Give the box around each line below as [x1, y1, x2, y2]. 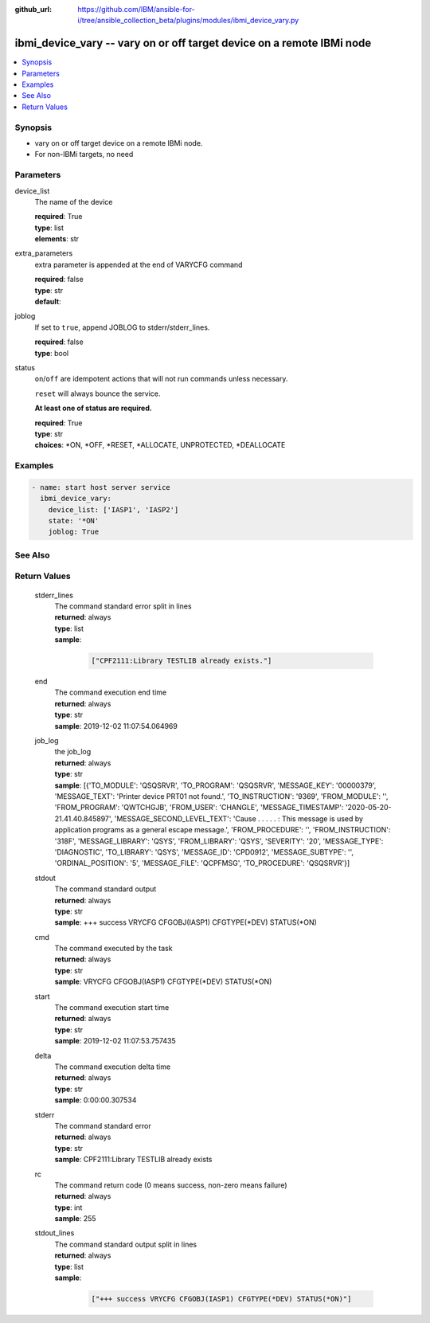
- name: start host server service [31, 483, 170, 491]
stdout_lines [34, 1228, 75, 1238]
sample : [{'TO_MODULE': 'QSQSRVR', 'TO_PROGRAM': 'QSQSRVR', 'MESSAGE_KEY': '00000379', [54, 781, 377, 790]
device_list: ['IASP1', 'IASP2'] [48, 505, 179, 514]
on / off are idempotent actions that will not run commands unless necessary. [34, 374, 288, 384]
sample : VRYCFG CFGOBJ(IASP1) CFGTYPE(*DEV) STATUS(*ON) [54, 977, 272, 987]
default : [34, 297, 61, 307]
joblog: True [48, 527, 100, 537]
